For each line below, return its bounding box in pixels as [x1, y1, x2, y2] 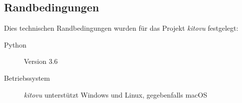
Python [4, 39, 26, 50]
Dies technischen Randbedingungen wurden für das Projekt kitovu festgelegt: [4, 23, 239, 33]
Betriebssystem [4, 72, 50, 83]
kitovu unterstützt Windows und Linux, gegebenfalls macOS [24, 89, 207, 100]
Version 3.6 [24, 56, 58, 66]
